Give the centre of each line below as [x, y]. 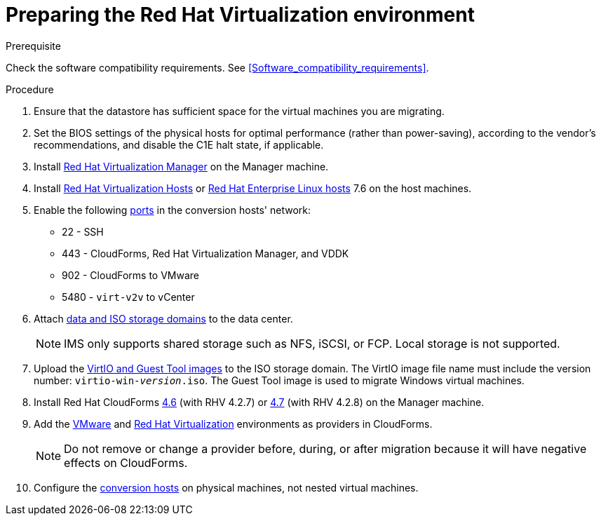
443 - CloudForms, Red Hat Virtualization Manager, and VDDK [205, 253]
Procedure [30, 89]
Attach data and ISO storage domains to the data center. [163, 318]
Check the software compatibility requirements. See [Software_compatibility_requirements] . [217, 67]
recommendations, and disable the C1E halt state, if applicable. [179, 144]
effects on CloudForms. [126, 462]
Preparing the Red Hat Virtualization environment [240, 15]
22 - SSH [83, 231]
